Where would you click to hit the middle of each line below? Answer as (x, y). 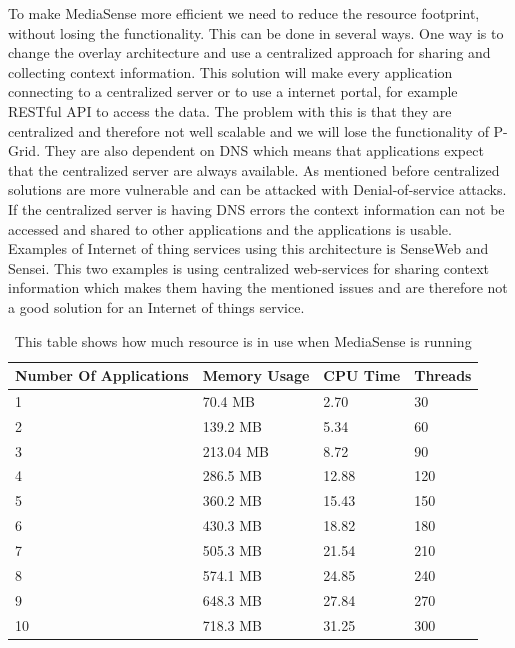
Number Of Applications (102, 375)
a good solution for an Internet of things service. (156, 306)
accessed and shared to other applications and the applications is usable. (230, 228)
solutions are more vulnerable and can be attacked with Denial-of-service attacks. (257, 189)
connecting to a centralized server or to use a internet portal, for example (233, 91)
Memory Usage (256, 375)
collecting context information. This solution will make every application (230, 71)
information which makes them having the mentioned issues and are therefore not (258, 287)
